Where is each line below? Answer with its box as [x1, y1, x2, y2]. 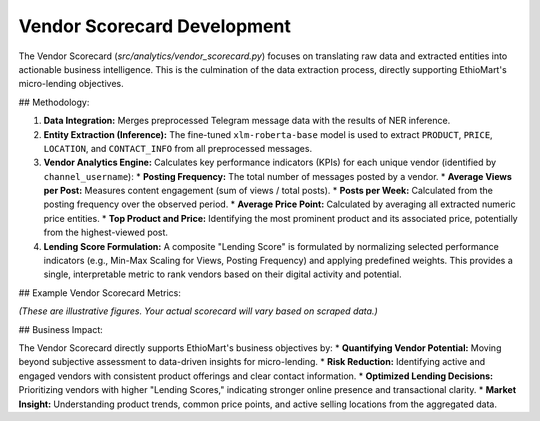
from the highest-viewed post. [43, 226, 169, 239]
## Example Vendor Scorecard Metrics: [18, 286, 182, 299]
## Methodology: [18, 96, 90, 108]
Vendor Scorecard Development [18, 15, 292, 37]
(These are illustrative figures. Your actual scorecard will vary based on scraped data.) [18, 305, 379, 317]
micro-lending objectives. [18, 78, 124, 90]
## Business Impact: [18, 323, 104, 335]
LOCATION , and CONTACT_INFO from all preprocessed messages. [43, 142, 313, 154]
